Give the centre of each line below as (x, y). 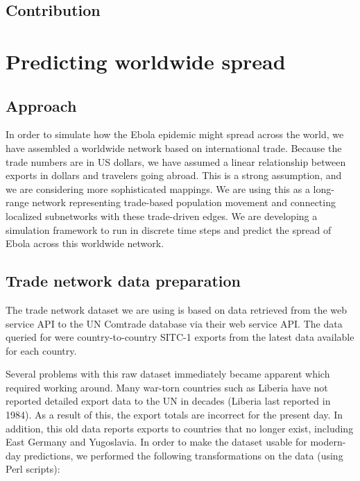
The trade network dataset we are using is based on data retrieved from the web (177, 309)
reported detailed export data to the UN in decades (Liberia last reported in (168, 401)
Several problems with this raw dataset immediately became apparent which (168, 374)
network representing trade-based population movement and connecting (184, 202)
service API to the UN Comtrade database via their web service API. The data (174, 323)
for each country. (41, 350)
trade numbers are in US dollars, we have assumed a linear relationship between (176, 161)
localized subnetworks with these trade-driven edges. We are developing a (162, 216)
